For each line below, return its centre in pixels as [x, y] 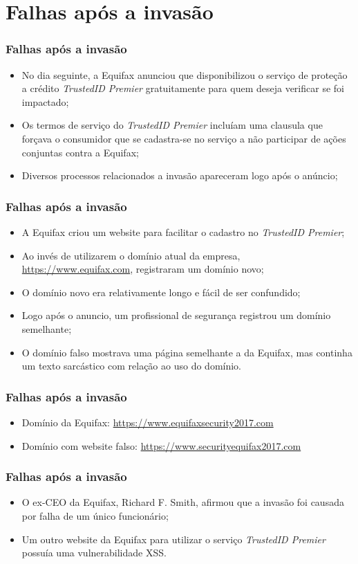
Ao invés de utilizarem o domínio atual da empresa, [131, 255]
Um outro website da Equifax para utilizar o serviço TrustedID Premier [173, 539]
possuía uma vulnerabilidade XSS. [94, 553]
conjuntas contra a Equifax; [80, 152]
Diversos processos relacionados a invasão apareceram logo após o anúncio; [180, 175]
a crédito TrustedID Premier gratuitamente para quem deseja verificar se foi [183, 88]
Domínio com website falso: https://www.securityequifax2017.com [161, 445]
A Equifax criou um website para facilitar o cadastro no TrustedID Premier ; [183, 231]
